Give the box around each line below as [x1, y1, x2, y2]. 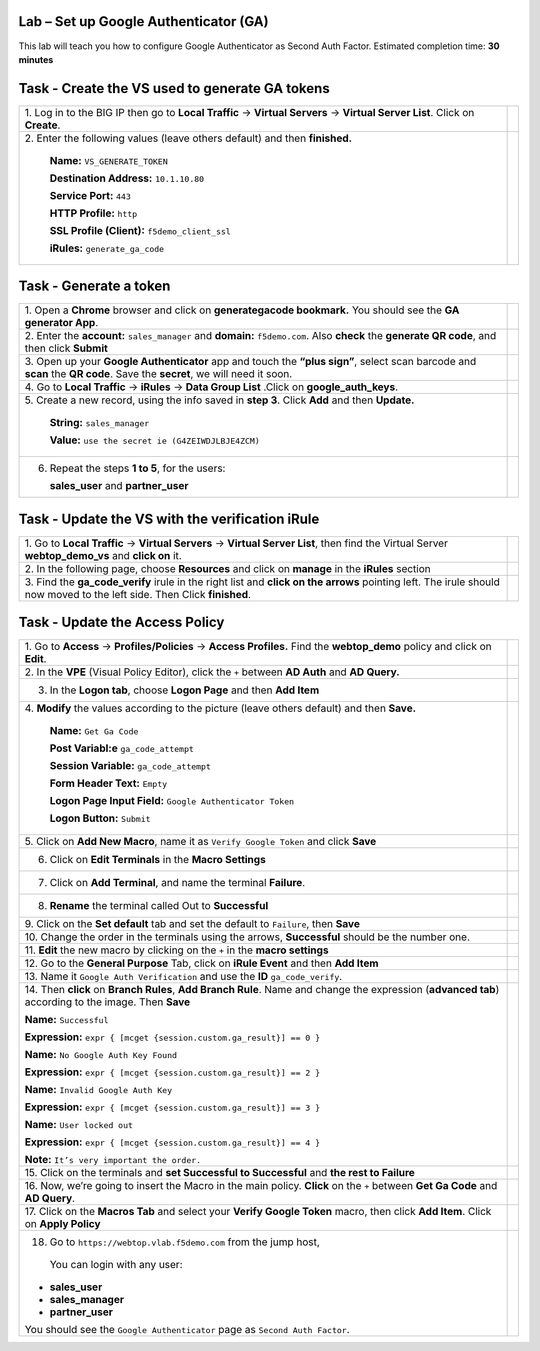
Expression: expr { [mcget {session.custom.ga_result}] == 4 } [24, 1135, 321, 1149]
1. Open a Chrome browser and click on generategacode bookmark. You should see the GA [24, 303, 460, 317]
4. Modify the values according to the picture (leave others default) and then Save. [24, 701, 417, 715]
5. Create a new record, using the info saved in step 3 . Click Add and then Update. [24, 393, 415, 407]
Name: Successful [24, 1013, 109, 1027]
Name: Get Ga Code [49, 724, 139, 738]
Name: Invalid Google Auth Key [24, 1083, 173, 1097]
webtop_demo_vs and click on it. [24, 548, 182, 562]
